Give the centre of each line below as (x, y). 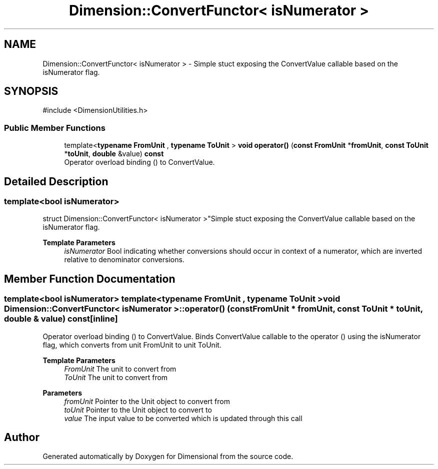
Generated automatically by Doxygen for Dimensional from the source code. (168, 457)
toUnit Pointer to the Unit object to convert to (138, 410)
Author (22, 438)
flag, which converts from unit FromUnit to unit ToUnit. (132, 345)
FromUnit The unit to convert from (120, 369)
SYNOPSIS (31, 91)
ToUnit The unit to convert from (116, 377)
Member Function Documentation (90, 279)
